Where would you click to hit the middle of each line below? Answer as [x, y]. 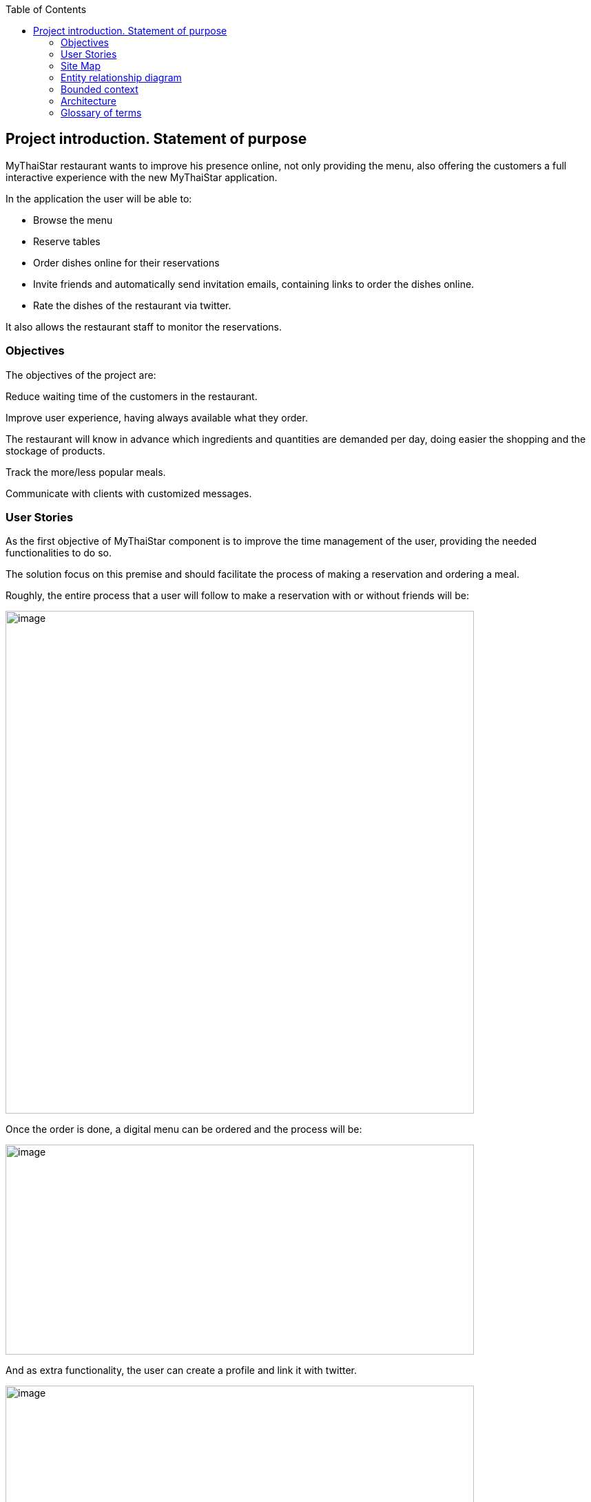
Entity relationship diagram [121, 77]
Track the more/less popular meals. [86, 472]
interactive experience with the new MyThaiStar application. [142, 177]
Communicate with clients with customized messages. [129, 493]
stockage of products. [55, 450]
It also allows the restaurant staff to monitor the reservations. [144, 326]
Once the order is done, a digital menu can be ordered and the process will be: [184, 1129]
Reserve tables [67, 241]
